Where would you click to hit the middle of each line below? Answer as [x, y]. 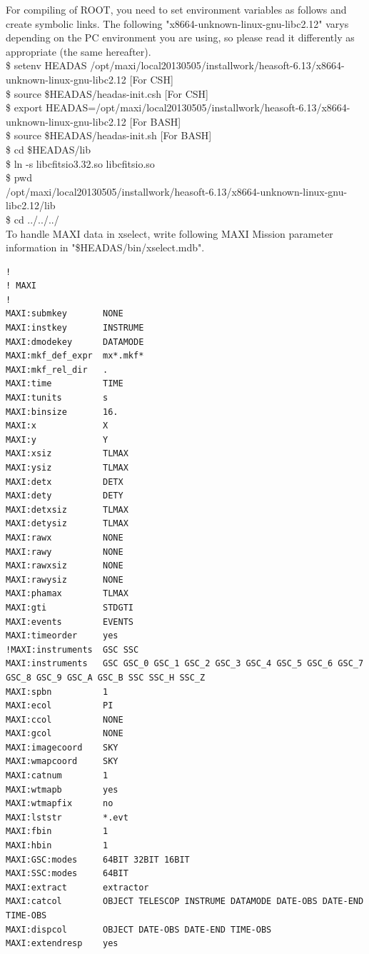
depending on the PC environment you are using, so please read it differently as [180, 37]
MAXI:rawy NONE [65, 552]
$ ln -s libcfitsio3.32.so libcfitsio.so [80, 163]
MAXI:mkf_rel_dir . [57, 370]
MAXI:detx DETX [65, 482]
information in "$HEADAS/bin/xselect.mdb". [105, 247]
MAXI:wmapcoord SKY [62, 762]
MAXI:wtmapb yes [62, 789]
